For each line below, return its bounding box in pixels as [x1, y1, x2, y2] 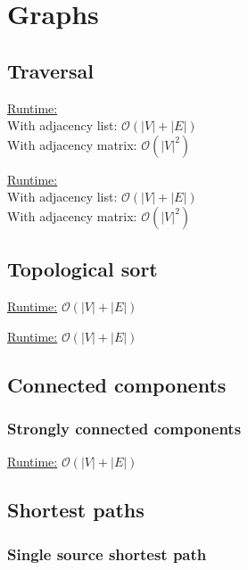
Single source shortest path [7, 542, 207, 565]
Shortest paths [7, 496, 145, 524]
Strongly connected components [7, 417, 242, 440]
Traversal [7, 56, 94, 84]
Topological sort [7, 255, 158, 283]
